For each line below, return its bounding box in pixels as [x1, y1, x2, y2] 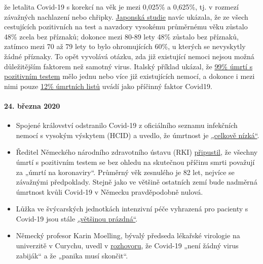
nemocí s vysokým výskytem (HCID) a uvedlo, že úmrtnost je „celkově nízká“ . [16, 129, 259, 140]
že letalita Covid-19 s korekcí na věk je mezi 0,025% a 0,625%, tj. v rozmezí [4, 2, 239, 12]
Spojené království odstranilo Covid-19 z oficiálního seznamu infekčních [16, 120, 238, 130]
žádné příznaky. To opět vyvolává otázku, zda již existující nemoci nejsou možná [4, 51, 254, 61]
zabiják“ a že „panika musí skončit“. [16, 250, 128, 260]
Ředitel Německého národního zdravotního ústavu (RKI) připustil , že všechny [16, 147, 258, 157]
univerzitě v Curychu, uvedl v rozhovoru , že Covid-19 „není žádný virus [16, 240, 239, 251]
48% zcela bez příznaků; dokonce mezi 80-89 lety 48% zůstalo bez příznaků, [4, 31, 239, 41]
